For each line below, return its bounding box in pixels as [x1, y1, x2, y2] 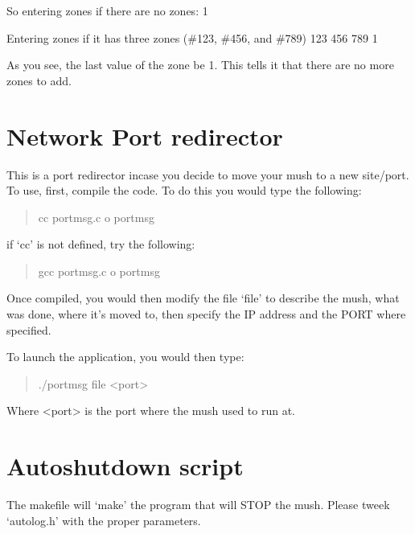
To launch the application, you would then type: [6, 348, 244, 365]
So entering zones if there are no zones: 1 [6, 2, 208, 18]
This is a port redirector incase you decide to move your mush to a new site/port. [6, 166, 409, 183]
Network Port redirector [6, 119, 283, 152]
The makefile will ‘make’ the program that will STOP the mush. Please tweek [6, 496, 390, 513]
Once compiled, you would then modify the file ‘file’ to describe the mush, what [6, 290, 400, 306]
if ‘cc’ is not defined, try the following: [6, 236, 195, 253]
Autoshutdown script [6, 450, 244, 483]
